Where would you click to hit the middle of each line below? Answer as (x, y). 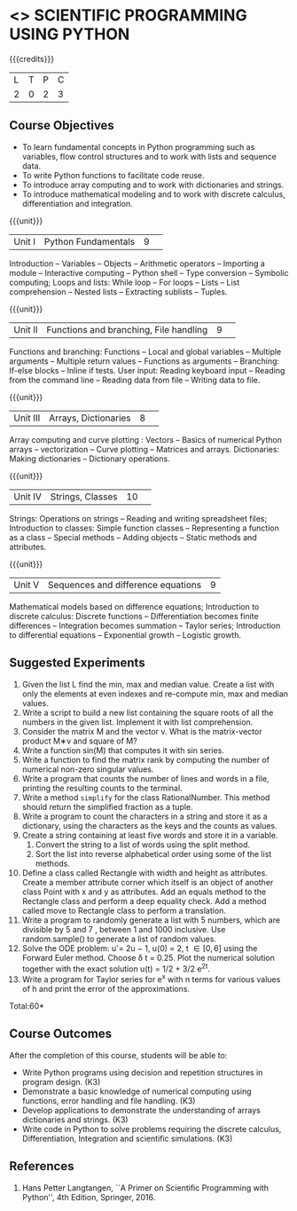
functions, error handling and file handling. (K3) (109, 1100)
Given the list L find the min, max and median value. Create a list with (148, 684)
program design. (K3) (61, 1081)
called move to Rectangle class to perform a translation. (124, 910)
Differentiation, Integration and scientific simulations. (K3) (127, 1138)
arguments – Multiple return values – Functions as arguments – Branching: (145, 361)
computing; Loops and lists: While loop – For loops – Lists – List (125, 282)
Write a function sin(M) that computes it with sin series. (123, 750)
